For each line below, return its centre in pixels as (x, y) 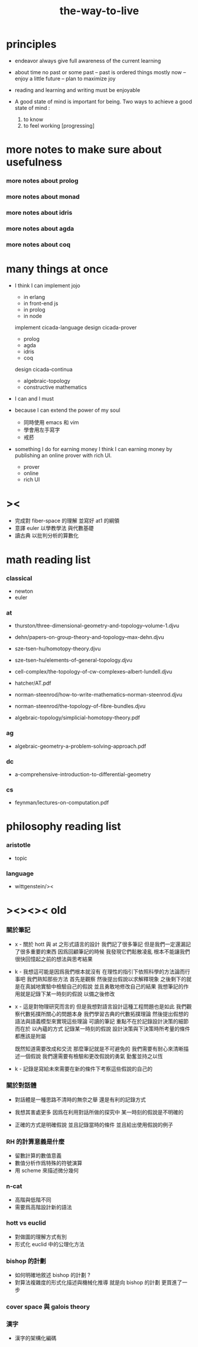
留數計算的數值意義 (38, 1156)
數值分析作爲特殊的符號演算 (48, 1163)
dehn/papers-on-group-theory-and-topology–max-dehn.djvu (89, 637)
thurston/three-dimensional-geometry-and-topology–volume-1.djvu (97, 626)
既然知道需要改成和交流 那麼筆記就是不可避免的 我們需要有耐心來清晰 (99, 1049)
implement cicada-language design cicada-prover (76, 327)
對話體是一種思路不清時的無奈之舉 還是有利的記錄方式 (80, 1100)
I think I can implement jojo (48, 285)
